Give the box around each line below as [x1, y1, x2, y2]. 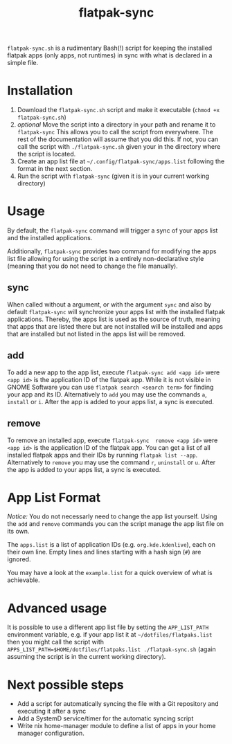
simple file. [7, 59, 39, 67]
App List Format [7, 489, 101, 505]
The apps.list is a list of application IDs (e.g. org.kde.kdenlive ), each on [7, 541, 216, 549]
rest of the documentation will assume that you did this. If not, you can [17, 135, 219, 143]
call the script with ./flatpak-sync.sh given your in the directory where [17, 143, 221, 151]
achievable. [7, 576, 40, 584]
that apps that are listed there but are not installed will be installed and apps [7, 322, 224, 330]
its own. [7, 527, 30, 536]
